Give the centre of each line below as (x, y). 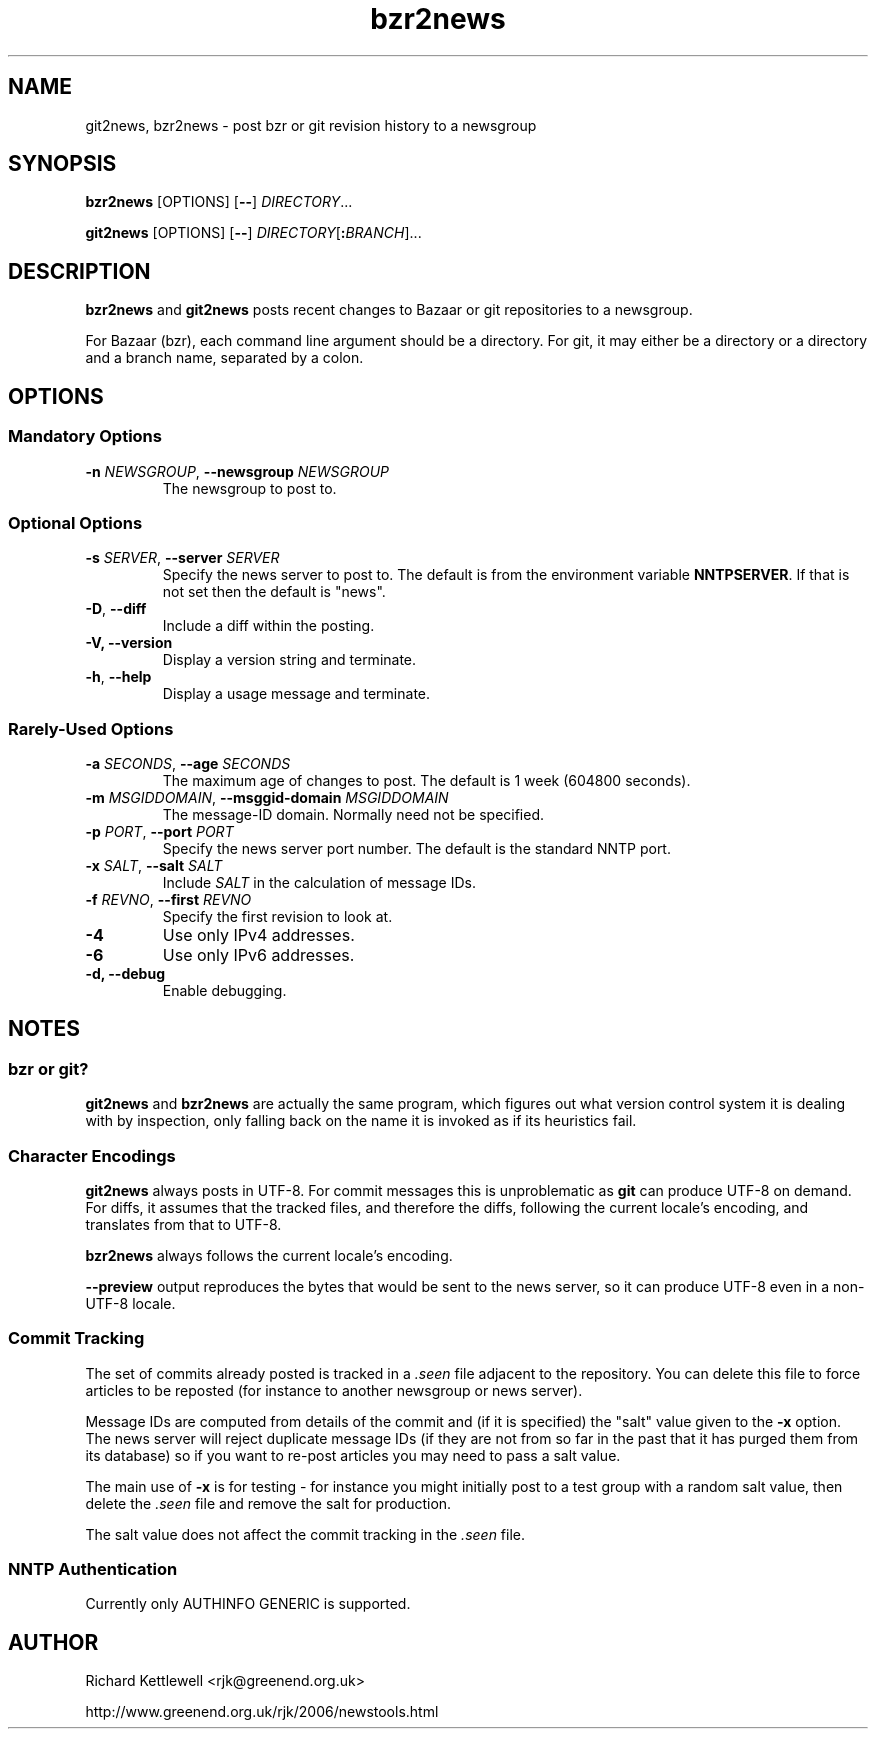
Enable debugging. (224, 990)
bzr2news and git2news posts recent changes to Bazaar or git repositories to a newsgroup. (389, 310)
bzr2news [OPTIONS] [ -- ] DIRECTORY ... (219, 202)
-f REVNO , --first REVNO (168, 899)
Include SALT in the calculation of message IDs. (319, 882)
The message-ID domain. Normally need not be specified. (353, 814)
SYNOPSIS (62, 164)
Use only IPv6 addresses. (258, 955)
